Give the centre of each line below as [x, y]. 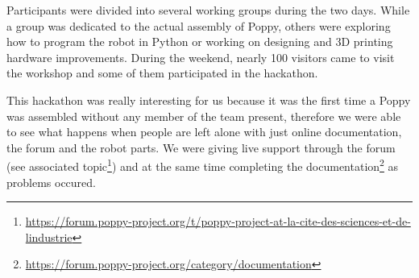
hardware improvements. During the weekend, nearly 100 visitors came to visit [201, 57]
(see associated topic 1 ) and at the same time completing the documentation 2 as [203, 165]
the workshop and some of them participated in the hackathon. [162, 73]
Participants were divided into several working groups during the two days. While [208, 10]
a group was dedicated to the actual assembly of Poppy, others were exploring [199, 25]
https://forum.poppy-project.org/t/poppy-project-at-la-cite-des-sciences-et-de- [218, 221]
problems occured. [51, 182]
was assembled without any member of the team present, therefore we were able [204, 116]
